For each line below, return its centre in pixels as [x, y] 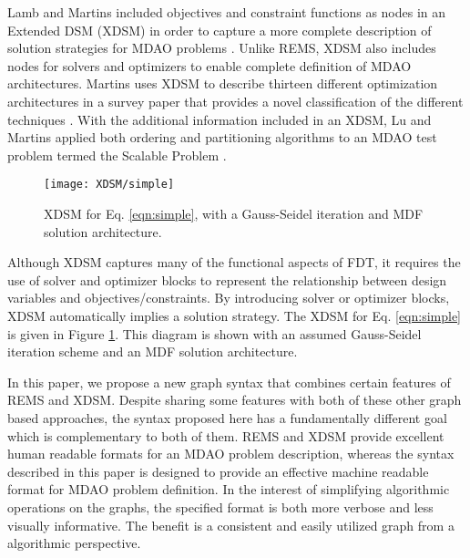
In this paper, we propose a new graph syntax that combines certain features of [229, 382]
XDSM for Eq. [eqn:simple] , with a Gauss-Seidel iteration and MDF [234, 213]
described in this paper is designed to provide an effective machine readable [218, 471]
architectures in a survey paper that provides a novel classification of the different [235, 101]
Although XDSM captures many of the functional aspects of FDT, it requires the [234, 262]
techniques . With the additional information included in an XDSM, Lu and [220, 119]
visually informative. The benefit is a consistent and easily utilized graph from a [231, 525]
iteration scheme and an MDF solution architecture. [153, 351]
